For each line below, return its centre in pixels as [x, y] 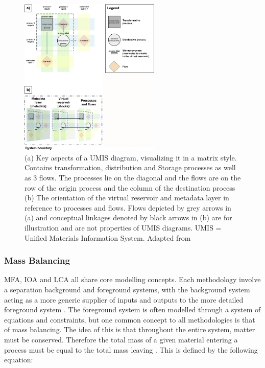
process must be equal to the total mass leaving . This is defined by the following [131, 349]
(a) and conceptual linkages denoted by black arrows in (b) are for [128, 217]
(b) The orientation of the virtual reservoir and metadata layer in [127, 198]
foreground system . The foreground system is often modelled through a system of [132, 309]
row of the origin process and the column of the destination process [130, 187]
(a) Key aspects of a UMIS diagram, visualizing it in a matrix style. [131, 157]
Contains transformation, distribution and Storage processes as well [130, 167]
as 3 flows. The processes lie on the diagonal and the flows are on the [133, 178]
